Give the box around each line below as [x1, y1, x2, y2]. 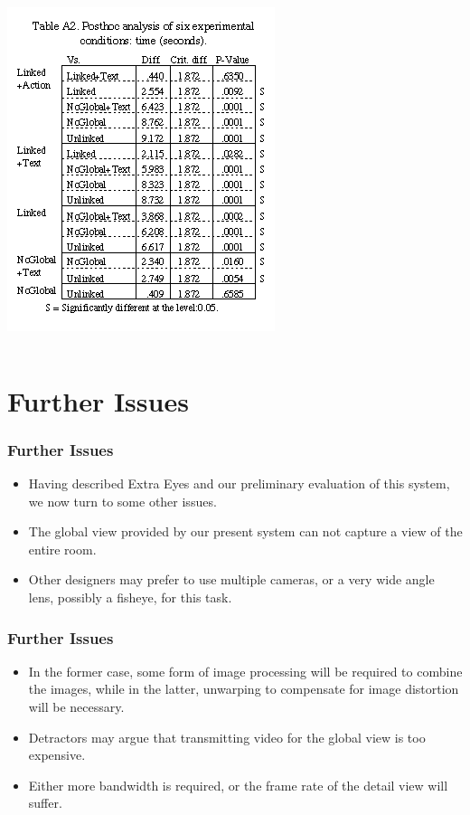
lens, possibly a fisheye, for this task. [28, 588, 232, 607]
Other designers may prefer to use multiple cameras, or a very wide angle [28, 570, 435, 589]
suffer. [28, 793, 62, 812]
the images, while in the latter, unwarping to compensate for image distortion [28, 679, 459, 698]
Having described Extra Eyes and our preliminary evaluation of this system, [28, 474, 450, 493]
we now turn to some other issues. [28, 491, 217, 510]
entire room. [28, 539, 97, 558]
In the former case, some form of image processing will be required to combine [28, 661, 463, 680]
